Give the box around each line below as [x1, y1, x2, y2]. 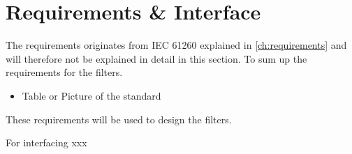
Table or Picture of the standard [22, 88, 161, 102]
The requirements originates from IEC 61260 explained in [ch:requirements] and [6, 38, 347, 52]
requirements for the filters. [6, 65, 123, 79]
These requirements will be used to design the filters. [6, 111, 232, 126]
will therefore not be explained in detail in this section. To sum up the [6, 51, 307, 66]
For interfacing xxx [6, 135, 87, 150]
